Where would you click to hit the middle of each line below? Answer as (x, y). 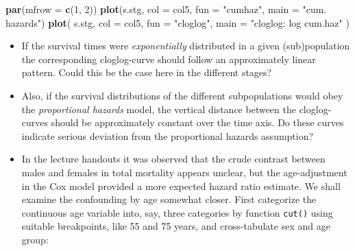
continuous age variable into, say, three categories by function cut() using (177, 212)
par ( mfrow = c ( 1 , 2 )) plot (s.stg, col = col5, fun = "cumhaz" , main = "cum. (166, 9)
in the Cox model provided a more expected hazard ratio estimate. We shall (181, 186)
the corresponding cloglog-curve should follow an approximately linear (169, 59)
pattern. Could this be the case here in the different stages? (147, 72)
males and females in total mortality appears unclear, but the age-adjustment (184, 172)
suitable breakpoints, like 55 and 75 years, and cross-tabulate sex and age (176, 226)
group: (35, 239)
